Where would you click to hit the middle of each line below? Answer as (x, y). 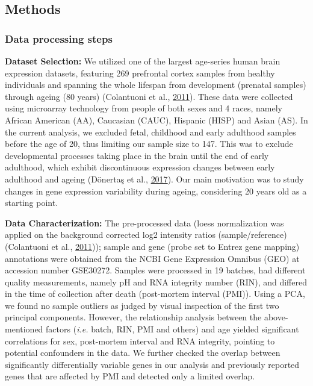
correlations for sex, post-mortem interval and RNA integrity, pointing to (140, 341)
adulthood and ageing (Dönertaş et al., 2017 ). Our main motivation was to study (154, 179)
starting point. (32, 203)
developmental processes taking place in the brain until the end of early (137, 155)
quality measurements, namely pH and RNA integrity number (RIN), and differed (156, 282)
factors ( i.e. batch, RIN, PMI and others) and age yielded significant (172, 329)
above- (276, 317)
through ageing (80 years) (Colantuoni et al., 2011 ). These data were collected (149, 96)
